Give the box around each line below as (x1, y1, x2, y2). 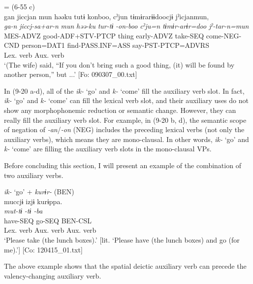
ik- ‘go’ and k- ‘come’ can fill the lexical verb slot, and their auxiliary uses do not (4, 95, 249, 106)
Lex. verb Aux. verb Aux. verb (4, 225, 96, 235)
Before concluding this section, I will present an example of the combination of (4, 160, 241, 170)
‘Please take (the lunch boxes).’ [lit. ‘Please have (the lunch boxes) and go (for (4, 235, 240, 245)
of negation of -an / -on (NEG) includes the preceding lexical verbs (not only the (4, 124, 245, 135)
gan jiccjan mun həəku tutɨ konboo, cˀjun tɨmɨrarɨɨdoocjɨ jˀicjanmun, (4, 11, 209, 21)
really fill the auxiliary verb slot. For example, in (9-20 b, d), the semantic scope (4, 114, 247, 125)
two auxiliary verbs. (4, 170, 63, 180)
